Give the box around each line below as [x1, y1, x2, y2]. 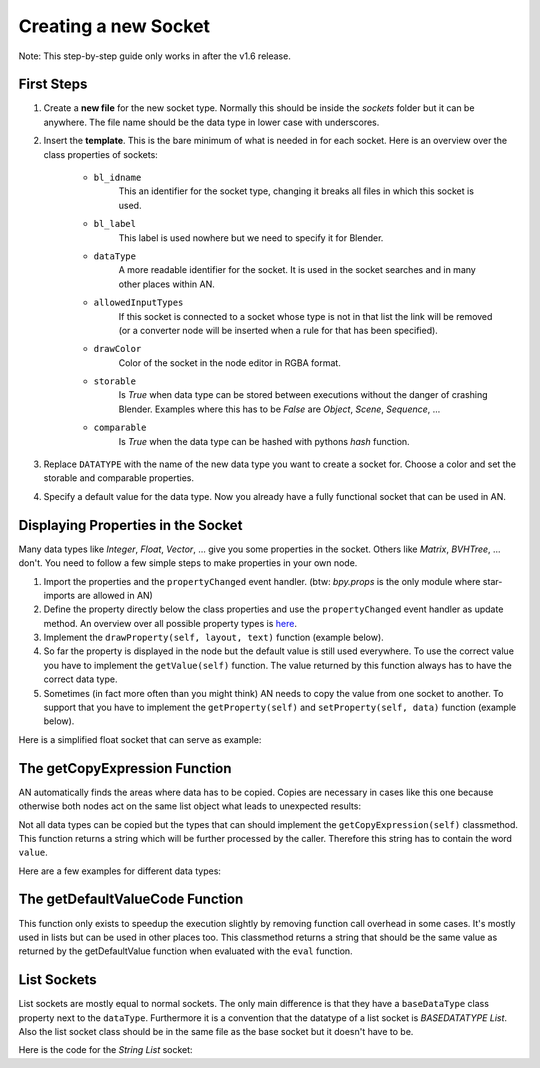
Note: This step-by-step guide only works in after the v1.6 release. [18, 50, 292, 62]
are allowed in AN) [76, 589, 154, 601]
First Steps [18, 76, 88, 93]
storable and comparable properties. [43, 472, 195, 484]
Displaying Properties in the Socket [18, 516, 243, 534]
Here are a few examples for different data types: [18, 865, 222, 877]
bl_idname [93, 172, 142, 184]
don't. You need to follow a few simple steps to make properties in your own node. [18, 557, 358, 569]
